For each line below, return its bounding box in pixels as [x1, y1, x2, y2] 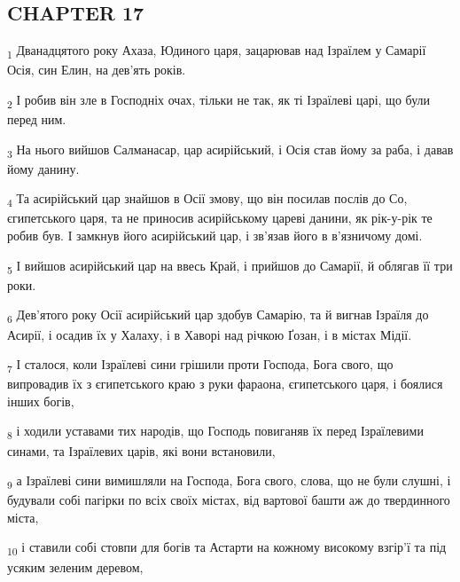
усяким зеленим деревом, [7, 557, 144, 576]
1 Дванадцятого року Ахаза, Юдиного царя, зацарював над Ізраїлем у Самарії [7, 41, 426, 61]
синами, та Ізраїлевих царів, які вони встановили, [7, 441, 276, 460]
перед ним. [7, 110, 66, 129]
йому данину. [7, 159, 80, 177]
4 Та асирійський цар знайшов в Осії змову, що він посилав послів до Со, [7, 189, 408, 210]
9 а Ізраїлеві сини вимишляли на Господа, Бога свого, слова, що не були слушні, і [7, 471, 451, 492]
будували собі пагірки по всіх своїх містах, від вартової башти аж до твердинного [7, 491, 450, 509]
